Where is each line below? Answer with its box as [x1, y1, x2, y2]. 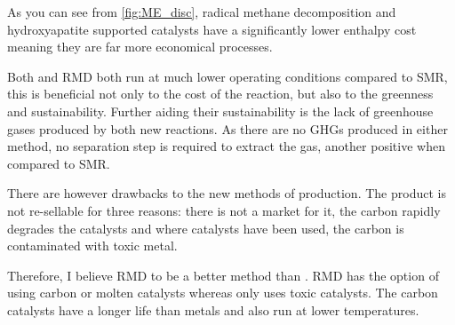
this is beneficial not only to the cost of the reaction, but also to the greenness [7, 84, 434, 103]
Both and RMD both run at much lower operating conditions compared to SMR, [7, 67, 448, 85]
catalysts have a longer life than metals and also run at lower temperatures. [7, 300, 419, 319]
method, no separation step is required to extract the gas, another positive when [7, 137, 445, 155]
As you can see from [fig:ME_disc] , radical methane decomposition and [7, 3, 396, 20]
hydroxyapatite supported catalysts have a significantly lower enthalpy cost [7, 20, 417, 38]
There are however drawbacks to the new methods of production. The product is [7, 184, 446, 202]
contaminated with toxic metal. [7, 236, 178, 255]
